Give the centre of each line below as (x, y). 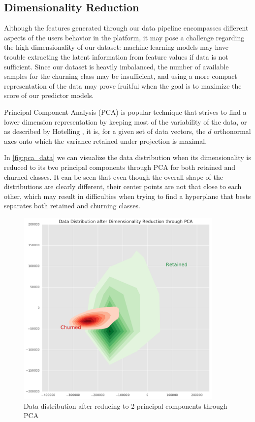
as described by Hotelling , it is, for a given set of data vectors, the (105, 131)
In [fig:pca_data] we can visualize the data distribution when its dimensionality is (127, 157)
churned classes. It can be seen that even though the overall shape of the (113, 177)
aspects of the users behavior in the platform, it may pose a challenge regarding (124, 37)
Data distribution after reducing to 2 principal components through (126, 406)
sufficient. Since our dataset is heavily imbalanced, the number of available (116, 66)
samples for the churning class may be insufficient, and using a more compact (121, 76)
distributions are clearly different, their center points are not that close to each (123, 186)
